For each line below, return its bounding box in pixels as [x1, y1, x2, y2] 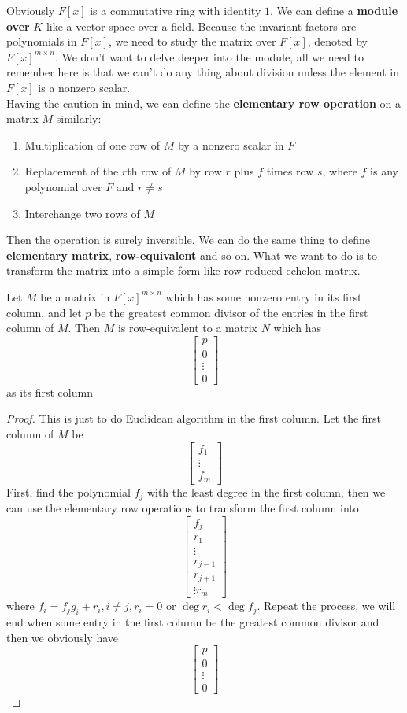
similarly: [56, 110, 102, 127]
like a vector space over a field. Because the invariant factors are [46, 17, 357, 34]
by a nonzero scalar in [177, 136, 284, 153]
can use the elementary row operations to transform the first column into [6, 500, 359, 516]
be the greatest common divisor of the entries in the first [94, 304, 368, 320]
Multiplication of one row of [24, 136, 160, 153]
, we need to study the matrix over [108, 33, 276, 50]
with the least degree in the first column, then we [146, 483, 386, 500]
